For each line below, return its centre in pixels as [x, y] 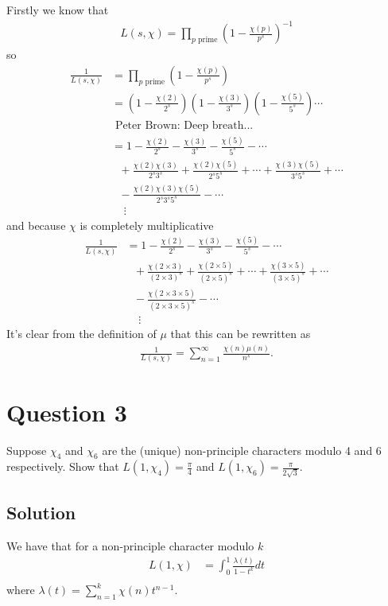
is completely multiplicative [147, 225]
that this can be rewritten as [241, 334]
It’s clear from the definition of [81, 334]
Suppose [27, 450]
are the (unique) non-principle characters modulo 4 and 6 [242, 450]
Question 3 [67, 412]
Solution [41, 513]
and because [36, 225]
